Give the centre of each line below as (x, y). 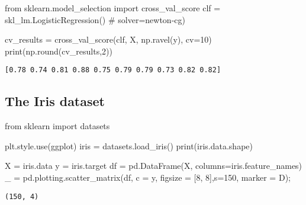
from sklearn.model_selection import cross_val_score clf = (113, 8)
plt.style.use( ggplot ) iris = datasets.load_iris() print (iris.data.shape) (129, 145)
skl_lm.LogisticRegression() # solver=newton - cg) (95, 19)
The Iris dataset (55, 101)
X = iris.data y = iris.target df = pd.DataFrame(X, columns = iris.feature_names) (154, 166)
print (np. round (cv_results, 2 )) (59, 51)
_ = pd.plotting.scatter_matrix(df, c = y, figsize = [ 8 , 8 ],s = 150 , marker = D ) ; (148, 177)
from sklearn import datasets (57, 126)
